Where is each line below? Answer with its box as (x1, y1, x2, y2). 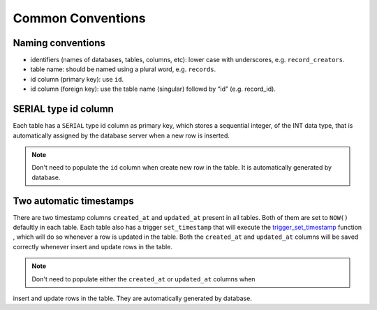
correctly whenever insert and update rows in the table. (13, 242, 172, 251)
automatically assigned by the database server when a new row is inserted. (13, 131, 230, 140)
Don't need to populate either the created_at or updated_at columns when (31, 274, 256, 283)
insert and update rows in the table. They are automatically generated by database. (13, 294, 253, 302)
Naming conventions (13, 37, 106, 49)
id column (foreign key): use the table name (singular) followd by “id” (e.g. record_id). (30, 84, 276, 94)
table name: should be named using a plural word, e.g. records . (30, 65, 216, 73)
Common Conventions (13, 10, 146, 26)
